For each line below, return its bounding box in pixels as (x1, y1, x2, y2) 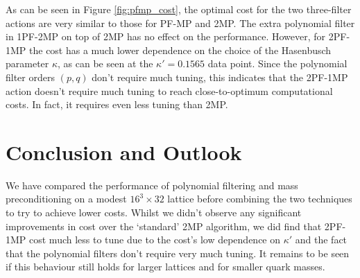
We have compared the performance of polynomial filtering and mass (6, 177, 298, 192)
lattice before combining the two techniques (167, 191, 352, 206)
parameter (6, 56, 49, 71)
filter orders (6, 69, 55, 84)
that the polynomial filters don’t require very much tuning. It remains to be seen (6, 245, 350, 260)
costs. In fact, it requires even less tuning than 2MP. (6, 97, 228, 112)
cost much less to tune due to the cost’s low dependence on (29, 232, 281, 247)
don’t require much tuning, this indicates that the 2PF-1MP (92, 69, 348, 84)
